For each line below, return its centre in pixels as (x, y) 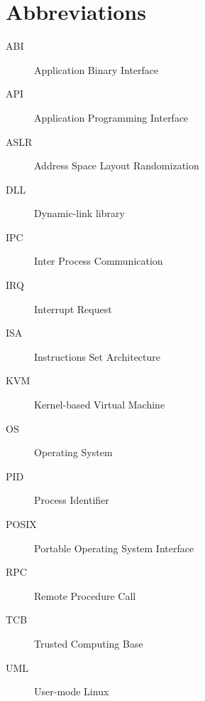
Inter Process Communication (99, 261)
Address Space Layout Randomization (117, 165)
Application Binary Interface (96, 69)
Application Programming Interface (111, 117)
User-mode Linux (72, 691)
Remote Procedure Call (85, 595)
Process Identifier (72, 500)
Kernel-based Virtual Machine (100, 405)
